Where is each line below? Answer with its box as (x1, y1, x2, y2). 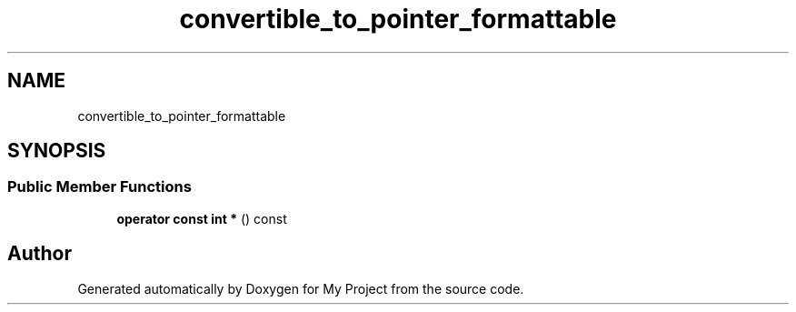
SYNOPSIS (7, 139, 106, 163)
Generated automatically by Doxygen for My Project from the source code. (77, 280, 524, 297)
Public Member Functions (7, 177, 192, 196)
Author (7, 242, 72, 266)
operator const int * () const (116, 210, 287, 226)
